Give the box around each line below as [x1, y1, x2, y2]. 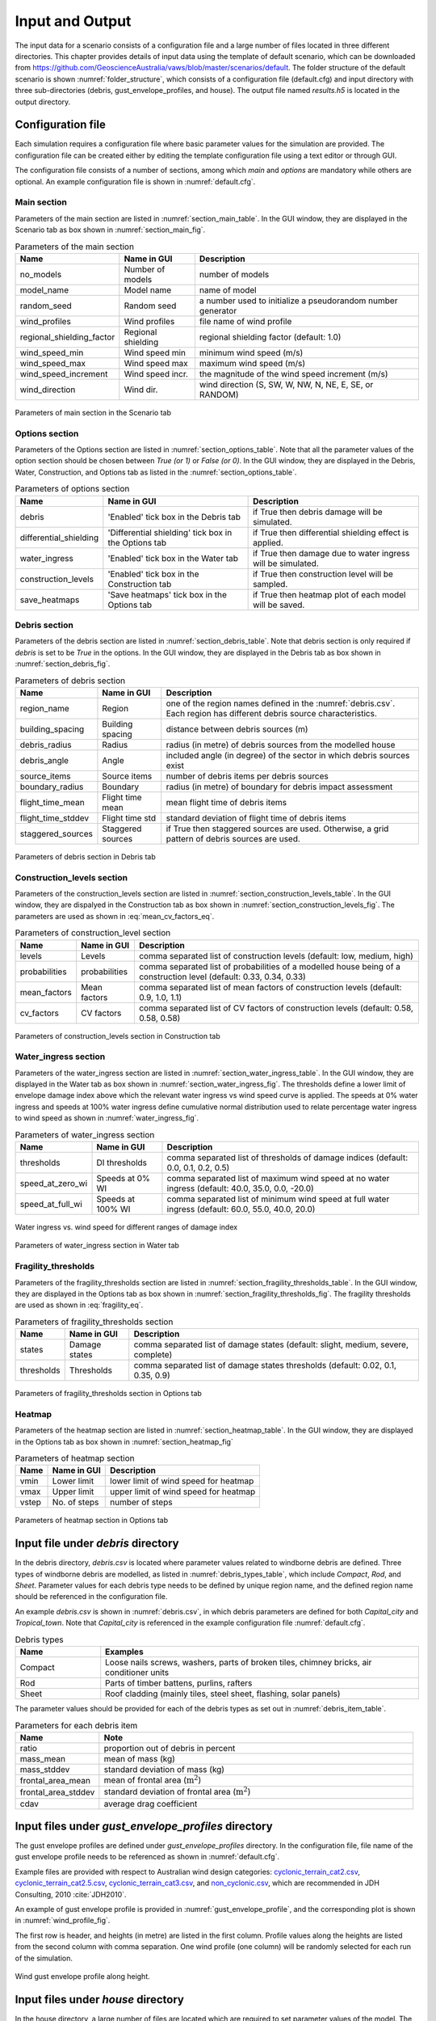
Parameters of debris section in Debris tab [15, 851, 157, 861]
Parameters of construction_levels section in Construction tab [15, 1031, 221, 1040]
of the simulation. [15, 1953, 73, 1963]
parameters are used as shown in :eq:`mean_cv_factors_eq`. [15, 911, 215, 921]
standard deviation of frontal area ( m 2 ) [103, 1785, 251, 1798]
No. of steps [52, 1496, 99, 1508]
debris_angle [19, 754, 69, 766]
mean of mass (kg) [103, 1753, 175, 1764]
